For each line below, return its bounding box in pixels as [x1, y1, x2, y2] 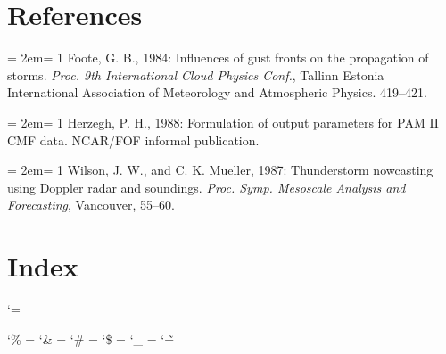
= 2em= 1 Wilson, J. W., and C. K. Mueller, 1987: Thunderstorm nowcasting [7, 161, 434, 179]
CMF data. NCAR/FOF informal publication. [7, 130, 260, 149]
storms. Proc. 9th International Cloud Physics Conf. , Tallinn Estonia [7, 65, 384, 84]
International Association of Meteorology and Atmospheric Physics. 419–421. [7, 83, 427, 102]
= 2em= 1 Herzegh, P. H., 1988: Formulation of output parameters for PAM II [7, 112, 439, 131]
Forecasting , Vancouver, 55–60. [7, 195, 175, 214]
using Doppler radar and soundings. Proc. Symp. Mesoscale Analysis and [7, 177, 406, 196]
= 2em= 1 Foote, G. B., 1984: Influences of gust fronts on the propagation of [7, 48, 429, 67]
